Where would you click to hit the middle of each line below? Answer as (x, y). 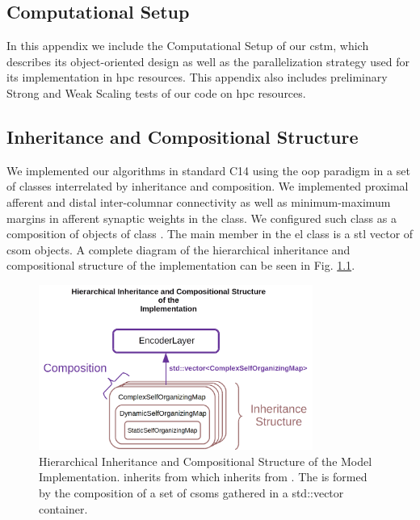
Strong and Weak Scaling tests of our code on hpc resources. (156, 92)
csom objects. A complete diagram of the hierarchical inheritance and (178, 249)
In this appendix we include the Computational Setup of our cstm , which (188, 46)
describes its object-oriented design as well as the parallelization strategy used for (208, 61)
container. (63, 508)
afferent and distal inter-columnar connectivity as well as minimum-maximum (199, 201)
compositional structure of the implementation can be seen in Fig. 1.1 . (181, 265)
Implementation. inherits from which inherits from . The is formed (203, 477)
